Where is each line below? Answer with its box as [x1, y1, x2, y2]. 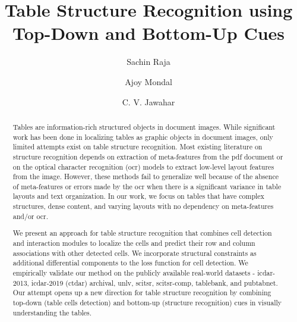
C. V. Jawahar [122, 95, 175, 108]
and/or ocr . [12, 211, 49, 221]
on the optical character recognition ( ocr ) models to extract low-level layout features [12, 161, 274, 171]
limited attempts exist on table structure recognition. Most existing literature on [12, 142, 263, 152]
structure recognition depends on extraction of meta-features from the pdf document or [12, 151, 283, 161]
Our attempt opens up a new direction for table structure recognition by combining [12, 287, 271, 298]
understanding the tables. [12, 307, 92, 317]
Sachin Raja [127, 55, 170, 68]
